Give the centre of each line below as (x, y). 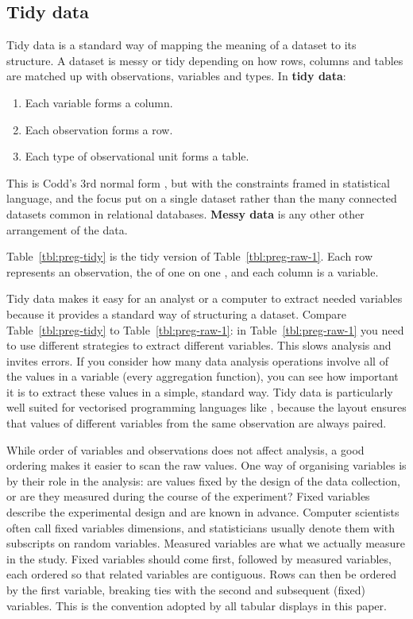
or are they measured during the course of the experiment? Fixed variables (188, 496)
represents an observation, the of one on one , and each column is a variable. (193, 271)
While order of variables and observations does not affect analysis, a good (185, 449)
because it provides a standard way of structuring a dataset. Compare (176, 313)
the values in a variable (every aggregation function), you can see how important (203, 376)
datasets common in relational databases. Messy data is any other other (185, 213)
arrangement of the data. (67, 229)
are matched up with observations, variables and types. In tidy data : (176, 76)
